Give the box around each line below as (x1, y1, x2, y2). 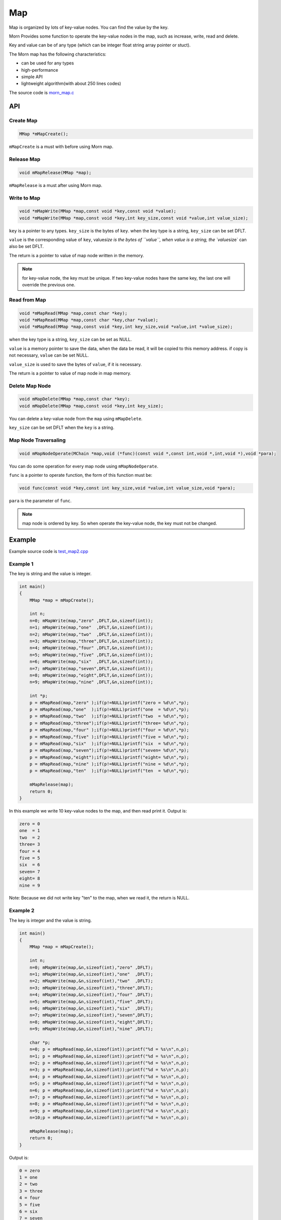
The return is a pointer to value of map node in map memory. (9, 370, 131, 376)
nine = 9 (19, 882, 40, 888)
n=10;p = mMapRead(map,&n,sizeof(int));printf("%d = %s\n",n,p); (29, 1115, 189, 1120)
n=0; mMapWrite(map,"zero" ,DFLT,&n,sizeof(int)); (29, 618, 153, 623)
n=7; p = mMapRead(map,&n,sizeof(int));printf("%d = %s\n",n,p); (29, 1094, 189, 1100)
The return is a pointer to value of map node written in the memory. (9, 252, 144, 258)
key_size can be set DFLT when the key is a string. (9, 425, 115, 430)
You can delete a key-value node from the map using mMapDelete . (9, 415, 142, 422)
